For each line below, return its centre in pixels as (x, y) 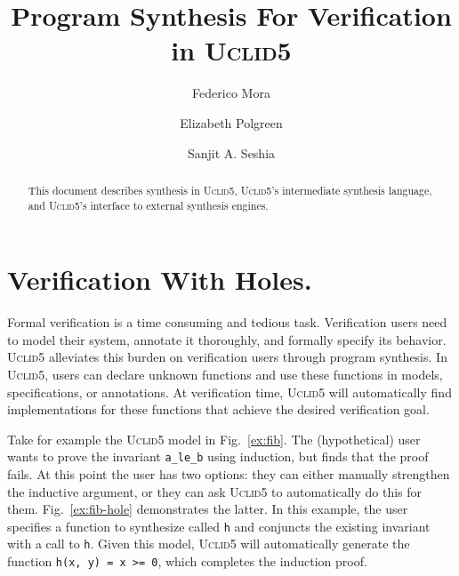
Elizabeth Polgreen (231, 122)
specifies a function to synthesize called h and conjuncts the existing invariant (219, 526)
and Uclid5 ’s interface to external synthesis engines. (148, 205)
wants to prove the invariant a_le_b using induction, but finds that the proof (218, 456)
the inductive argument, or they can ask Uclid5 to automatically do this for (215, 491)
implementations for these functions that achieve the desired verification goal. (218, 409)
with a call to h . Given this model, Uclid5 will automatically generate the (209, 544)
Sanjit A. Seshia (231, 152)
